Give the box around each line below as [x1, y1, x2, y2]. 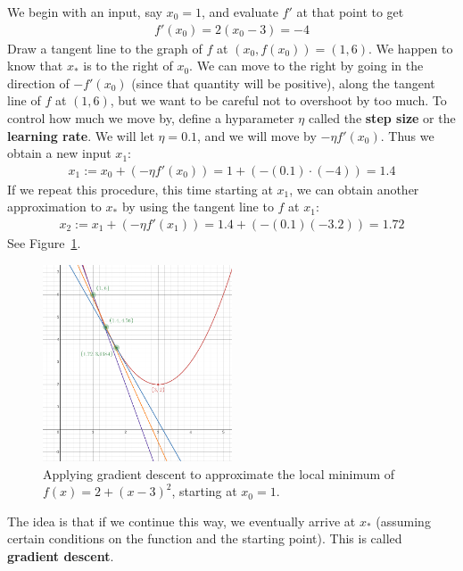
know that [7, 56, 63, 75]
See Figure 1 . [7, 234, 81, 252]
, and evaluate [201, 3, 278, 21]
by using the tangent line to [121, 197, 274, 216]
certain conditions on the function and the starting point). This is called [7, 529, 402, 548]
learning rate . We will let [7, 126, 154, 145]
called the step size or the [308, 109, 456, 127]
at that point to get [296, 3, 404, 21]
